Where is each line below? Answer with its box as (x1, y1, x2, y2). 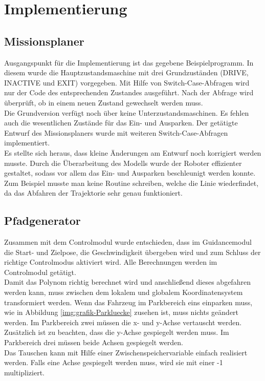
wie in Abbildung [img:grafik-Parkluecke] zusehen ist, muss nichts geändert (4, 307, 239, 317)
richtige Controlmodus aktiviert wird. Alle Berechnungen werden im (4, 257, 217, 267)
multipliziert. (4, 367, 45, 377)
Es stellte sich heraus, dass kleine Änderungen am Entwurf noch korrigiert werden (4, 147, 261, 158)
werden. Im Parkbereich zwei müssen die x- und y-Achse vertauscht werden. (4, 316, 242, 327)
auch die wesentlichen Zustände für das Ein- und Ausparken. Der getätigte (4, 117, 238, 128)
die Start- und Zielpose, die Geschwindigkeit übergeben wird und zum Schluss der (4, 246, 261, 257)
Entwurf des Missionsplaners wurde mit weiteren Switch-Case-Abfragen (4, 127, 228, 138)
